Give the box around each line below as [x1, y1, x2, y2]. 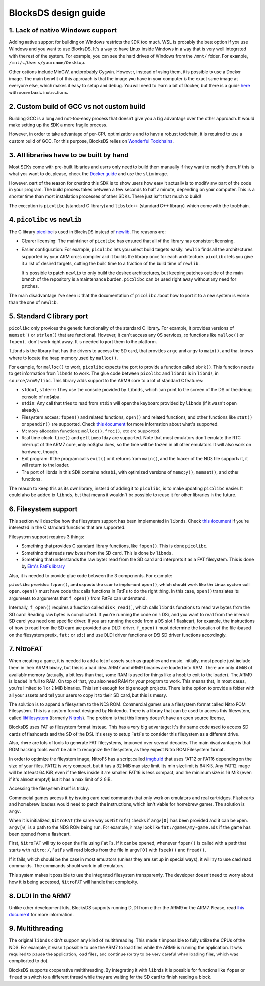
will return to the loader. [21, 462, 70, 468]
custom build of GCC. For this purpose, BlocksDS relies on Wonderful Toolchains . [9, 138, 174, 144]
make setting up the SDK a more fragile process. [9, 122, 107, 128]
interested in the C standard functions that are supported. [9, 524, 126, 531]
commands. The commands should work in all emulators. [9, 863, 125, 869]
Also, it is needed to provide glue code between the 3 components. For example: [9, 572, 173, 578]
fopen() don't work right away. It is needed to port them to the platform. [9, 339, 157, 344]
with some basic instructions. [9, 89, 69, 95]
